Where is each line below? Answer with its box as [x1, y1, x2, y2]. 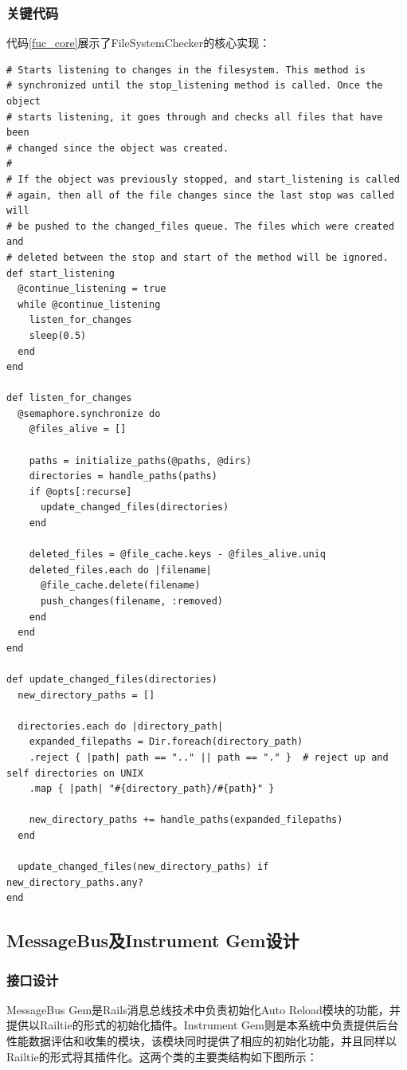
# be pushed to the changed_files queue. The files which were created [6, 220, 394, 232]
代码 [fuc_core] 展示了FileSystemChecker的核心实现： [6, 34, 271, 51]
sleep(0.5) [29, 329, 87, 341]
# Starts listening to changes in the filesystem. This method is [6, 64, 366, 76]
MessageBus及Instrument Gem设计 [6, 928, 299, 953]
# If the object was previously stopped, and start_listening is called [6, 173, 400, 185]
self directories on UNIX [6, 767, 143, 779]
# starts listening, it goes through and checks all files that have [6, 111, 383, 123]
